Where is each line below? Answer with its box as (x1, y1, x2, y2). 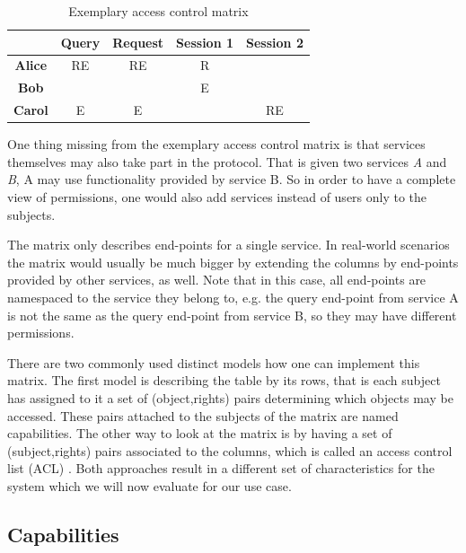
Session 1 (176, 32, 234, 51)
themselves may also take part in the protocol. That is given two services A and (7, 152, 447, 171)
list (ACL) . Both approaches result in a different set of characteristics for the (7, 459, 435, 478)
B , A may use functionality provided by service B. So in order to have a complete (7, 170, 456, 189)
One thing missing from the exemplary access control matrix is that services (7, 135, 426, 154)
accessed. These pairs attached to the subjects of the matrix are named (7, 406, 399, 425)
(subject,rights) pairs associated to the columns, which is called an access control (7, 441, 453, 460)
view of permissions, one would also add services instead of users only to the (7, 188, 427, 206)
